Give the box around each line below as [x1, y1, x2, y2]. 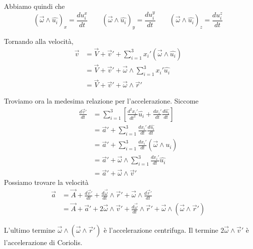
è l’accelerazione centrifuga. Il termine [104, 225, 218, 235]
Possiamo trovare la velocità [4, 177, 89, 187]
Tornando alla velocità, [4, 36, 73, 46]
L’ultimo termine [4, 225, 55, 235]
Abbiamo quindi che [4, 1, 65, 11]
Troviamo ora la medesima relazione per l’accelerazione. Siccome [4, 96, 199, 106]
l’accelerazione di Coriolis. [4, 237, 82, 248]
